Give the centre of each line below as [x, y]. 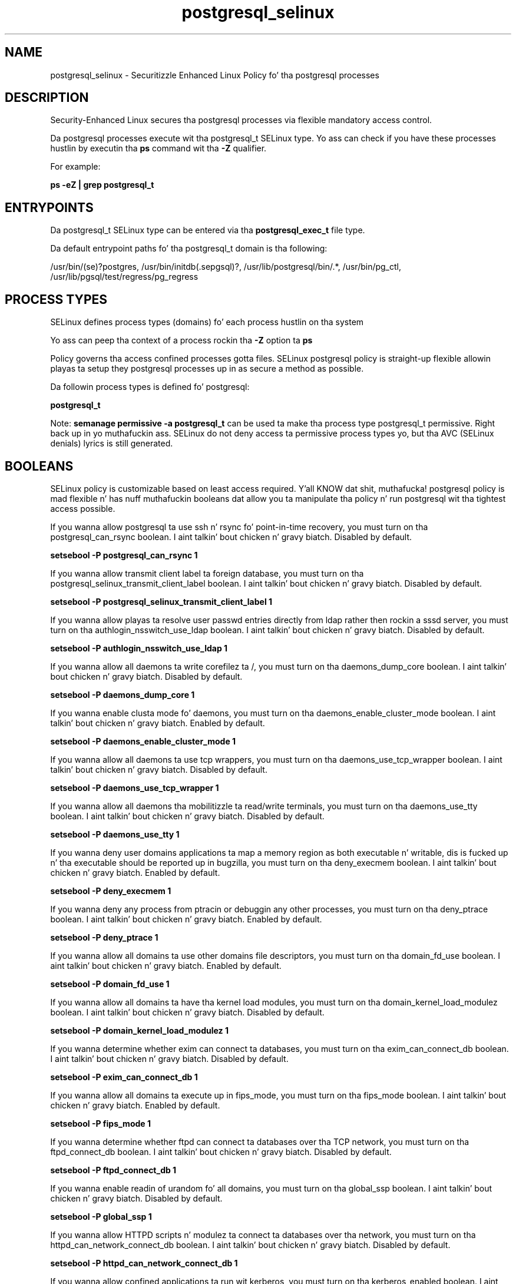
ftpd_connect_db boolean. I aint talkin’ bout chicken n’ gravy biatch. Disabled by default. [221, 1151]
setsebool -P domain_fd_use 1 [110, 984]
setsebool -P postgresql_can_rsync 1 [124, 555]
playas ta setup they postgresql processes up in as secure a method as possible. [207, 369]
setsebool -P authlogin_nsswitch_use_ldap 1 [139, 648]
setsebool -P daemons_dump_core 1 [123, 694]
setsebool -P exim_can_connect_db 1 [124, 1077]
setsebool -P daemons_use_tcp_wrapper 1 [135, 787]
